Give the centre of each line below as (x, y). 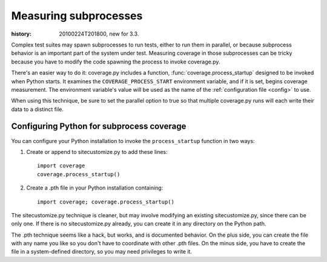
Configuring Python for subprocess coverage (99, 126)
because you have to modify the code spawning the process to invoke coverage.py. (116, 62)
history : (21, 34)
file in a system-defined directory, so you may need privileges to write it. (101, 252)
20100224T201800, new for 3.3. (99, 34)
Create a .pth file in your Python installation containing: (95, 188)
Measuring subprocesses (77, 16)
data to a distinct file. (37, 109)
